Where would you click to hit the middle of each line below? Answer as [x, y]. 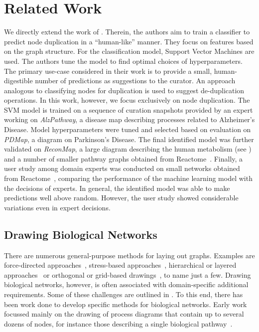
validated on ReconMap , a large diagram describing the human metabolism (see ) [128, 149]
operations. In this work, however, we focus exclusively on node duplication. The [127, 100]
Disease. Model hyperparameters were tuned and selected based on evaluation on [128, 129]
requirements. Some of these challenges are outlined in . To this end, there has [124, 294]
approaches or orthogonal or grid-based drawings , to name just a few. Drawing [128, 274]
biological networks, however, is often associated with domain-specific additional [126, 284]
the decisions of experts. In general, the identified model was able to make [117, 188]
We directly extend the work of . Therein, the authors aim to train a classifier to [127, 32]
